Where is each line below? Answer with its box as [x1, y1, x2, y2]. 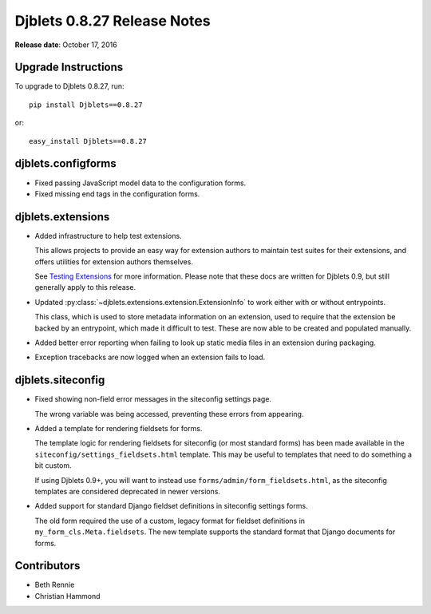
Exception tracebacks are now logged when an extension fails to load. [34, 352, 266, 362]
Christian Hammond [34, 591, 101, 600]
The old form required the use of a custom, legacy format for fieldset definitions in [34, 516, 306, 525]
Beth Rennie [34, 580, 75, 590]
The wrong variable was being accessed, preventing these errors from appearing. [34, 409, 304, 418]
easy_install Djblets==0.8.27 [29, 137, 148, 145]
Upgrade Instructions [14, 61, 124, 74]
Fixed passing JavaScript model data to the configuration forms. [34, 178, 247, 188]
